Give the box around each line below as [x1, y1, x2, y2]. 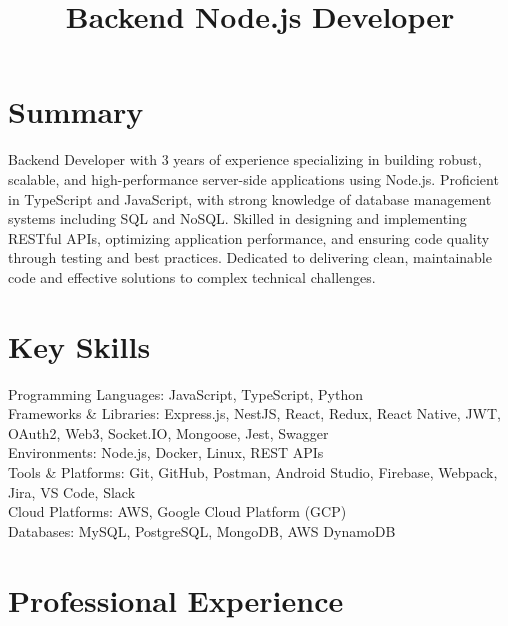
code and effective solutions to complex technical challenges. [8, 266, 376, 287]
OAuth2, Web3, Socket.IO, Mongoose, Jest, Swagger [8, 422, 329, 443]
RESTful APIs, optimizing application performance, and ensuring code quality [8, 227, 490, 248]
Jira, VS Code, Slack [8, 481, 136, 502]
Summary [8, 91, 144, 132]
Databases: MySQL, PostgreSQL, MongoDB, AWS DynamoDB [8, 520, 396, 541]
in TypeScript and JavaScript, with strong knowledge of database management [8, 188, 492, 209]
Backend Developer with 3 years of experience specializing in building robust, [8, 149, 482, 170]
